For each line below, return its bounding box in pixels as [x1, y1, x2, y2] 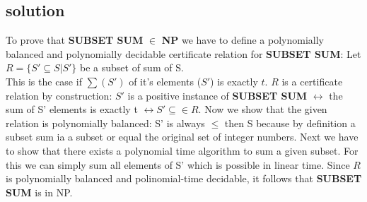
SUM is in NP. [6, 184, 73, 199]
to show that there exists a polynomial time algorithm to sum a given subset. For [6, 143, 359, 158]
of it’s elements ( [129, 73, 202, 88]
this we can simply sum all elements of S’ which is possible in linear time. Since [6, 157, 350, 172]
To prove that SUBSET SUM [6, 32, 144, 47]
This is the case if [6, 73, 82, 88]
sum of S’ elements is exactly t [6, 102, 138, 117]
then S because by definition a [224, 115, 356, 130]
